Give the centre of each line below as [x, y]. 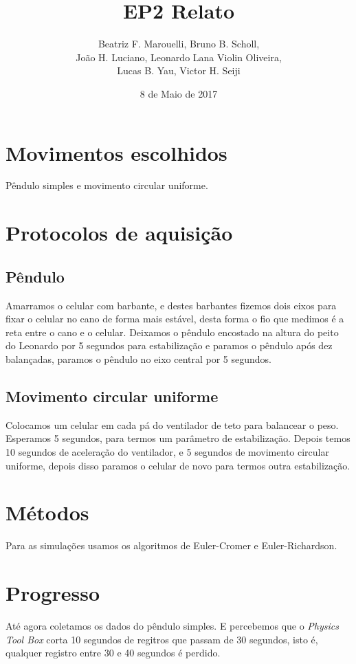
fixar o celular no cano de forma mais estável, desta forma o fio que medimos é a [175, 319]
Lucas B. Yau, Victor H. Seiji [179, 70]
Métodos [47, 512]
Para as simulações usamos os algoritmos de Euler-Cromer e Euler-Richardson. [171, 545]
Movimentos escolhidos [116, 152]
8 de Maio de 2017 [179, 93]
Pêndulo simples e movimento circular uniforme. [107, 185]
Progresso [53, 593]
